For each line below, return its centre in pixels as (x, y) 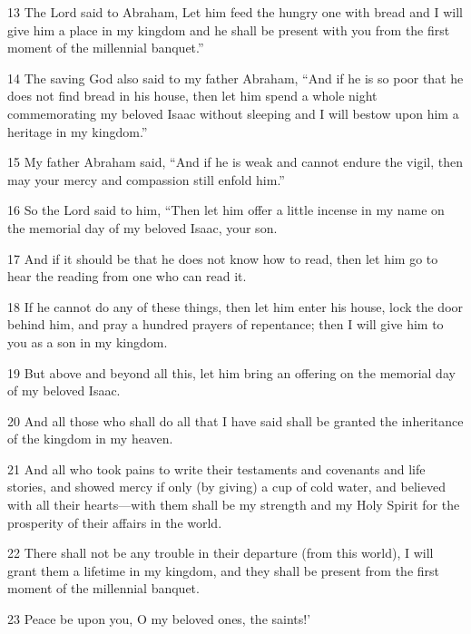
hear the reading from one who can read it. (127, 276)
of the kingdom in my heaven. (90, 439)
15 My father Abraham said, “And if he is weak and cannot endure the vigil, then (235, 162)
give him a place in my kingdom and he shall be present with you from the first (229, 29)
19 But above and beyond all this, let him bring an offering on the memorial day (231, 372)
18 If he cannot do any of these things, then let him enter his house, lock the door (235, 306)
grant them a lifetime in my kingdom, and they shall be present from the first (223, 570)
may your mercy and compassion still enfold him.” (146, 179)
